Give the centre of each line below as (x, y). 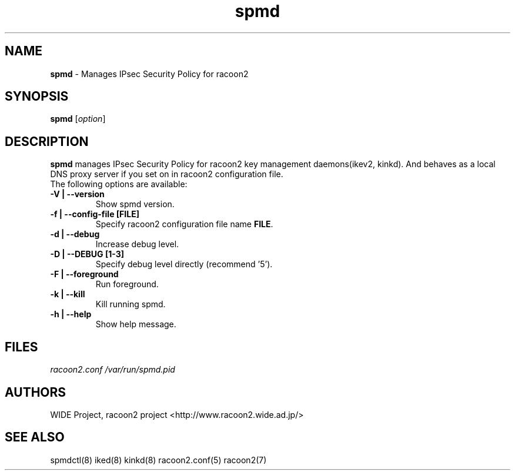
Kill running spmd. (131, 304)
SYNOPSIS (37, 97)
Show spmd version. (135, 204)
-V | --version (77, 194)
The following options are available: (119, 184)
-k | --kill (68, 294)
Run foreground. (127, 284)
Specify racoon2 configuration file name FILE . (184, 224)
